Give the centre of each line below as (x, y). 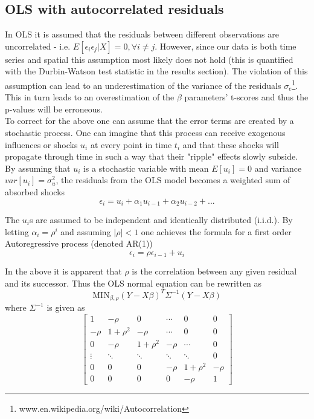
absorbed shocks (35, 191)
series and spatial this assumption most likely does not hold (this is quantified (149, 59)
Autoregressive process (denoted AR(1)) (79, 243)
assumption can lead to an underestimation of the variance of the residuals (143, 85)
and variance (278, 168)
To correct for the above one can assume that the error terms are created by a (149, 121)
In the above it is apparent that (63, 271)
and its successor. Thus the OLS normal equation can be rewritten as (133, 283)
